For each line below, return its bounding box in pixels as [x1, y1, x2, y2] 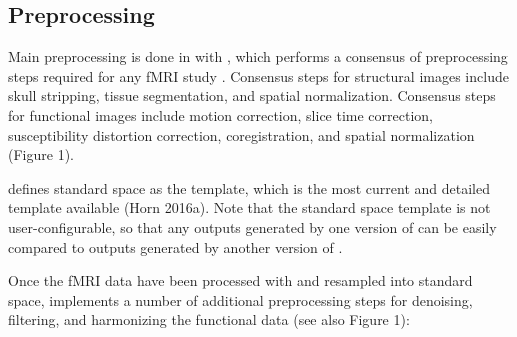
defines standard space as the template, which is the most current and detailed [8, 177, 490, 198]
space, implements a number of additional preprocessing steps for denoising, [8, 289, 473, 310]
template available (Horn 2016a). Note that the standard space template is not [8, 197, 491, 218]
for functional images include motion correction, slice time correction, [8, 104, 434, 125]
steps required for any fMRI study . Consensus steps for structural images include [8, 65, 509, 86]
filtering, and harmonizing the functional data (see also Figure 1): [8, 309, 410, 330]
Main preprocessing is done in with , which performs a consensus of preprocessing [8, 46, 508, 67]
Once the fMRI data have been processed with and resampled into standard [8, 270, 473, 291]
